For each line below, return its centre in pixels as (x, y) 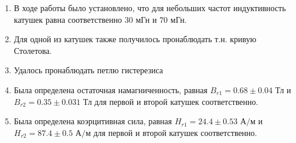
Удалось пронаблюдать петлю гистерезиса (89, 70)
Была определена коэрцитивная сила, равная (93, 121)
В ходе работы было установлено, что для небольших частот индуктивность (150, 8)
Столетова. (33, 50)
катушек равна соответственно (68, 19)
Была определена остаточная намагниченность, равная (110, 89)
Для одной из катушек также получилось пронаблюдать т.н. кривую (135, 39)
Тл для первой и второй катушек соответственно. (171, 101)
